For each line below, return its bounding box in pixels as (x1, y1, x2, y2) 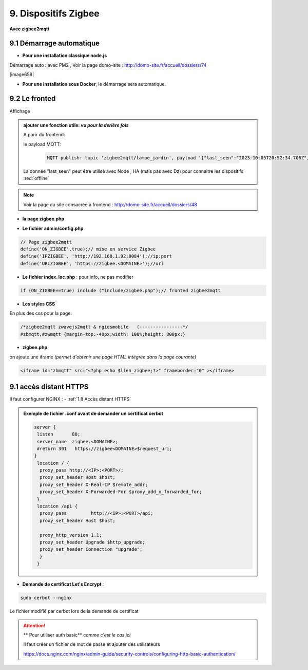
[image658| (9, 71, 34, 78)
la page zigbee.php (22, 216, 65, 222)
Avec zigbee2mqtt (9, 26, 50, 32)
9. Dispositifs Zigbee (9, 8, 100, 19)
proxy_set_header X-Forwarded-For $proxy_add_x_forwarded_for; (39, 489, 202, 495)
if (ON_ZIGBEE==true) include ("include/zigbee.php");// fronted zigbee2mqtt (20, 287, 221, 293)
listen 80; (36, 431, 81, 437)
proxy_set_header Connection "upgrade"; (39, 547, 143, 552)
